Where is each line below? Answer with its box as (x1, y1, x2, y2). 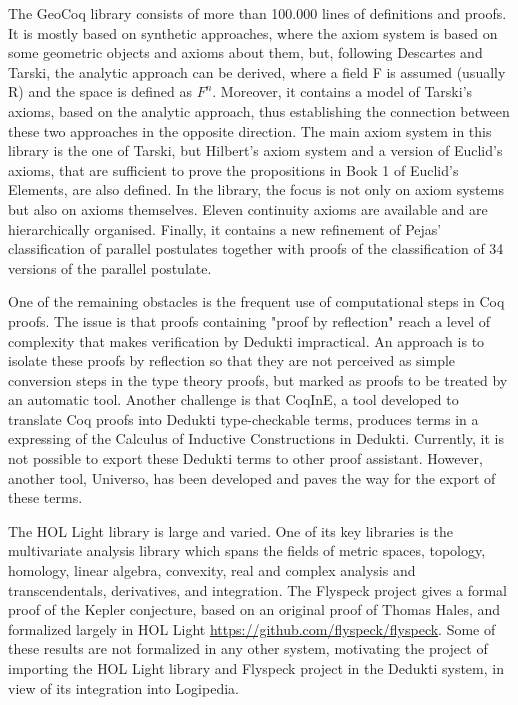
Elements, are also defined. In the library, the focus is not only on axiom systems (8, 179, 504, 200)
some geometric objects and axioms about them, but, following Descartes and (8, 42, 483, 63)
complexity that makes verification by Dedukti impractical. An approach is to (8, 330, 485, 351)
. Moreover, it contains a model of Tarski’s (212, 81, 473, 102)
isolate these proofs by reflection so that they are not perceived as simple (8, 350, 456, 371)
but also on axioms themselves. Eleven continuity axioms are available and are (8, 198, 488, 219)
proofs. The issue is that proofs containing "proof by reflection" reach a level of (8, 310, 491, 331)
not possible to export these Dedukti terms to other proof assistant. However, (8, 448, 483, 469)
